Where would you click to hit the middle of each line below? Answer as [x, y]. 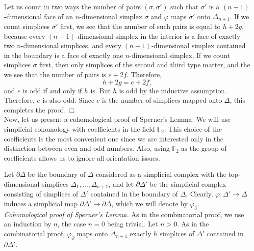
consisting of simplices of [41, 194]
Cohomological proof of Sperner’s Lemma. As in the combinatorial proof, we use [124, 214]
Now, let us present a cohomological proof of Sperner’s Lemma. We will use [117, 119]
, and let [121, 183]
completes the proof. [35, 109]
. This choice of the [193, 128]
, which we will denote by [150, 203]
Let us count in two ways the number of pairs [72, 6]
